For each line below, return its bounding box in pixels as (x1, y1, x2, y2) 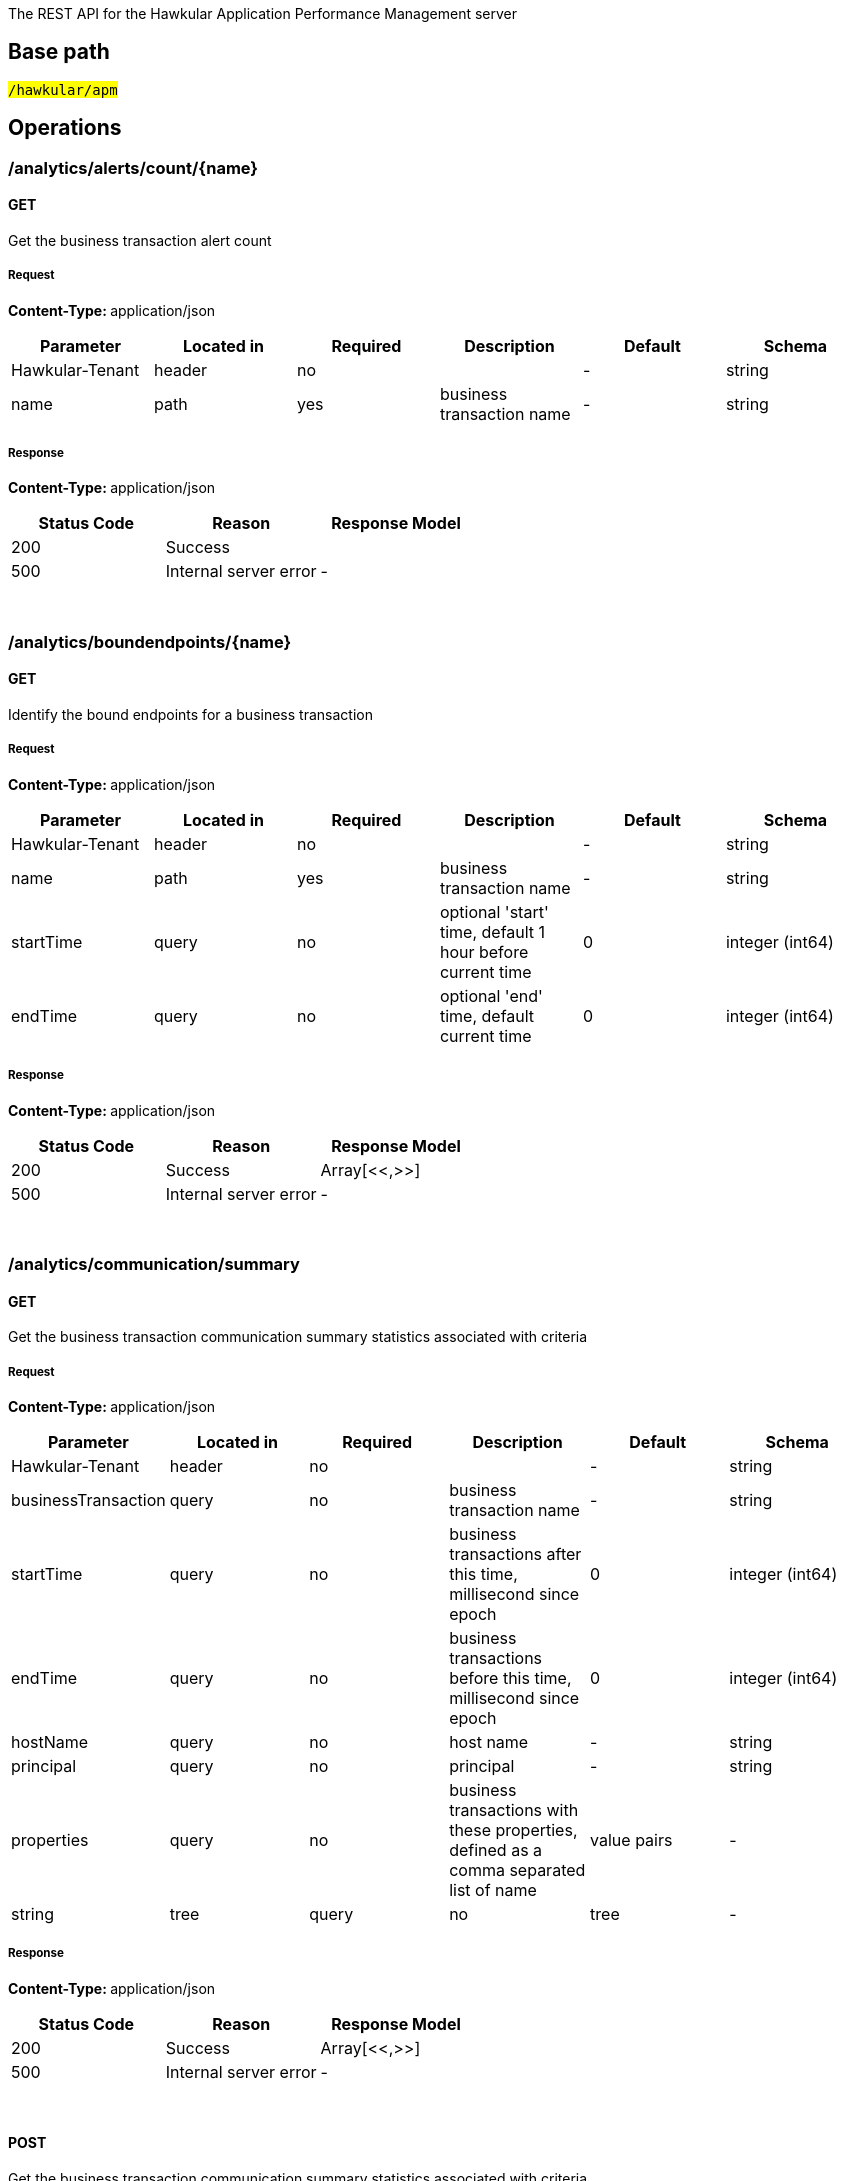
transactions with (449, 1800, 579, 1820)
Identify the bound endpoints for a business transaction (8, 706, 373, 724)
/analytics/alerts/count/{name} (8, 157, 259, 178)
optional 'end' (439, 985, 543, 1006)
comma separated (449, 1860, 586, 1880)
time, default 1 (439, 921, 546, 942)
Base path (8, 39, 110, 65)
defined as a (449, 1840, 543, 1860)
